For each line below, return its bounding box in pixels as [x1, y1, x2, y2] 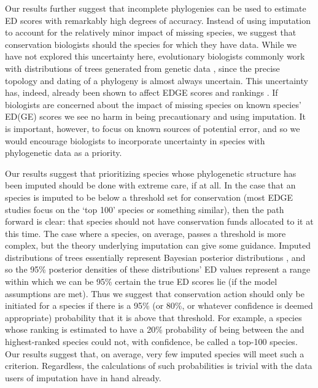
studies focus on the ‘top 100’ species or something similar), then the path [5, 203, 284, 215]
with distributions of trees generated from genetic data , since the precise [5, 61, 280, 74]
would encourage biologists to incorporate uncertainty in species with [5, 134, 265, 147]
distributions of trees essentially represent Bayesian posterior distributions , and [5, 250, 306, 263]
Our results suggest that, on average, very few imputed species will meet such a [5, 347, 304, 360]
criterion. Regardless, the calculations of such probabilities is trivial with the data [5, 359, 312, 372]
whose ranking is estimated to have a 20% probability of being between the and [5, 323, 304, 336]
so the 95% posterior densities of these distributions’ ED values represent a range [5, 263, 311, 276]
